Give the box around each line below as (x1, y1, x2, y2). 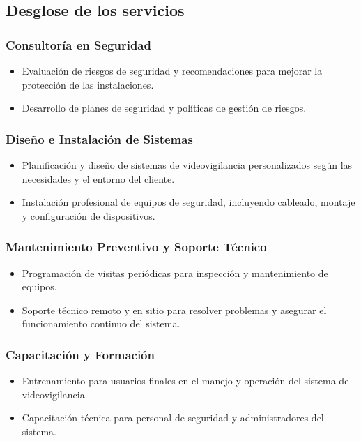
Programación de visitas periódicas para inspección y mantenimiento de (22, 265, 328, 280)
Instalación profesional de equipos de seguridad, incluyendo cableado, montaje (22, 195, 355, 209)
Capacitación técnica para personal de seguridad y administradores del (22, 410, 324, 425)
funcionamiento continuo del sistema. (22, 316, 180, 331)
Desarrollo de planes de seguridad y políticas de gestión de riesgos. (22, 100, 307, 115)
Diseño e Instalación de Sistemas (6, 130, 193, 147)
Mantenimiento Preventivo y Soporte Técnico (6, 238, 267, 255)
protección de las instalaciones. (22, 77, 154, 91)
